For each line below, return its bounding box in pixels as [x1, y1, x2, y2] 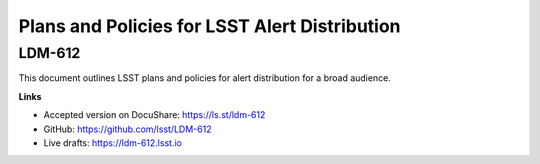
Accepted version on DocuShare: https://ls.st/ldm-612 [43, 109, 266, 121]
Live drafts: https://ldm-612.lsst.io [43, 136, 182, 149]
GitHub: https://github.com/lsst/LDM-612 [43, 123, 212, 135]
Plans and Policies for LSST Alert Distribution [18, 15, 401, 37]
